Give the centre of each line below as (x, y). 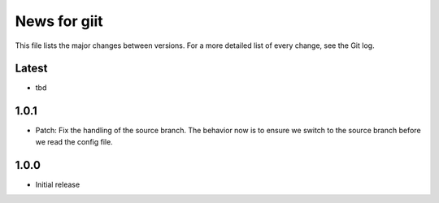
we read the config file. (74, 141)
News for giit (59, 21)
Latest (31, 69)
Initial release (58, 184)
